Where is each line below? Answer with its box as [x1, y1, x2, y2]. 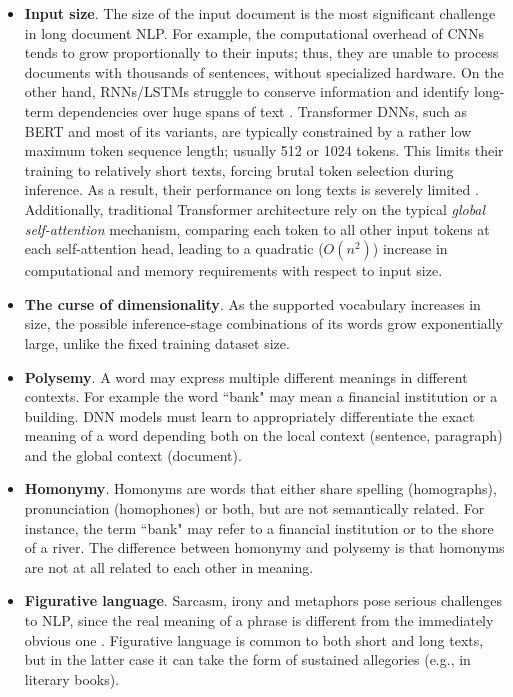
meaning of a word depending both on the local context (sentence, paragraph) [24, 425, 503, 446]
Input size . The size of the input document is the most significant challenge [24, 3, 496, 23]
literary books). [24, 668, 120, 689]
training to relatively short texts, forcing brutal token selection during [24, 159, 454, 180]
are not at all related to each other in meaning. [24, 556, 314, 577]
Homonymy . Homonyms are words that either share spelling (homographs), [24, 478, 497, 499]
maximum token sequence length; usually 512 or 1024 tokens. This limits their [24, 140, 504, 161]
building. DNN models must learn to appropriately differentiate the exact [24, 405, 475, 426]
